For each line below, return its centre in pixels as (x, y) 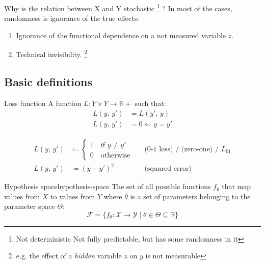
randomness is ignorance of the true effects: (72, 18)
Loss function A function (43, 103)
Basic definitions (48, 82)
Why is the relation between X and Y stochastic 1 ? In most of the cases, (118, 7)
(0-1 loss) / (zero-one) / (181, 149)
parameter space (30, 206)
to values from (73, 196)
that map (236, 186)
